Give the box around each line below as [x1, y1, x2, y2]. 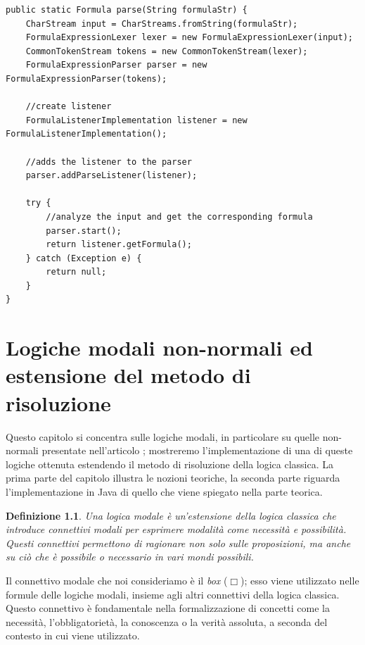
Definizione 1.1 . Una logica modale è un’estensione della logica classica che [6, 508, 336, 522]
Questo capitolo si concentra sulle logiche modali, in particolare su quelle [6, 429, 320, 444]
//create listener [25, 101, 112, 112]
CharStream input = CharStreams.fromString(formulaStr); [25, 18, 298, 29]
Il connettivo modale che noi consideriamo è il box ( [6, 572, 228, 587]
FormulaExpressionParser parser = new [25, 60, 207, 70]
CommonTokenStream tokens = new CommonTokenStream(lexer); [25, 46, 308, 56]
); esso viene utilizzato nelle [241, 572, 359, 587]
